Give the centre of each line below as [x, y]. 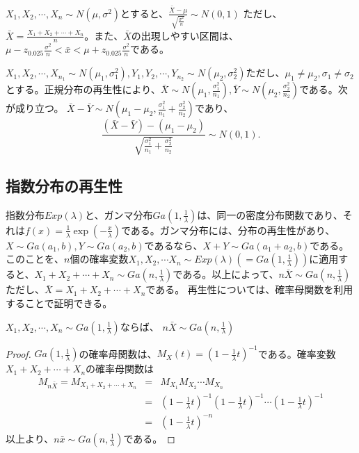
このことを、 [35, 259]
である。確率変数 [297, 353]
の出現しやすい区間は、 [185, 35]
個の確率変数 [99, 259]
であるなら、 [174, 245]
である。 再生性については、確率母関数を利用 [249, 289]
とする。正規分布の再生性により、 [83, 89]
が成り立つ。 [35, 108]
